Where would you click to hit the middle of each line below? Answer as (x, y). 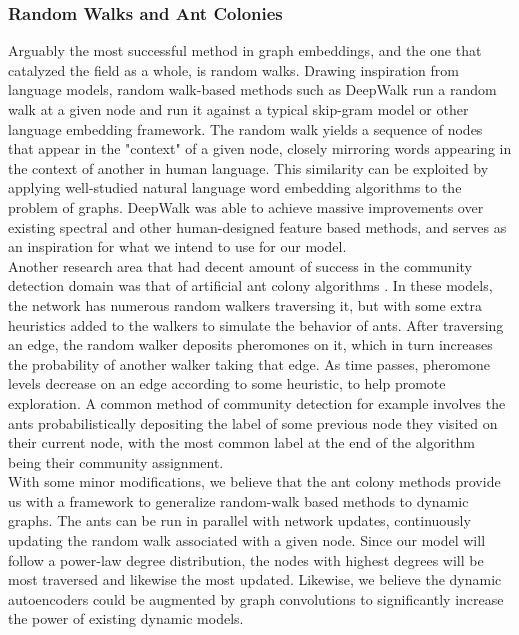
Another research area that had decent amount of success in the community (240, 265)
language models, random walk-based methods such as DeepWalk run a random (252, 89)
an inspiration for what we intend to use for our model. (177, 246)
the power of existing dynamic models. (126, 618)
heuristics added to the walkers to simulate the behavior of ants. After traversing (256, 324)
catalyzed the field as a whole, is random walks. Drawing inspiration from (233, 69)
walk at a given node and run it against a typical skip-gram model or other (238, 109)
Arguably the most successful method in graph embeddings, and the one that (245, 50)
